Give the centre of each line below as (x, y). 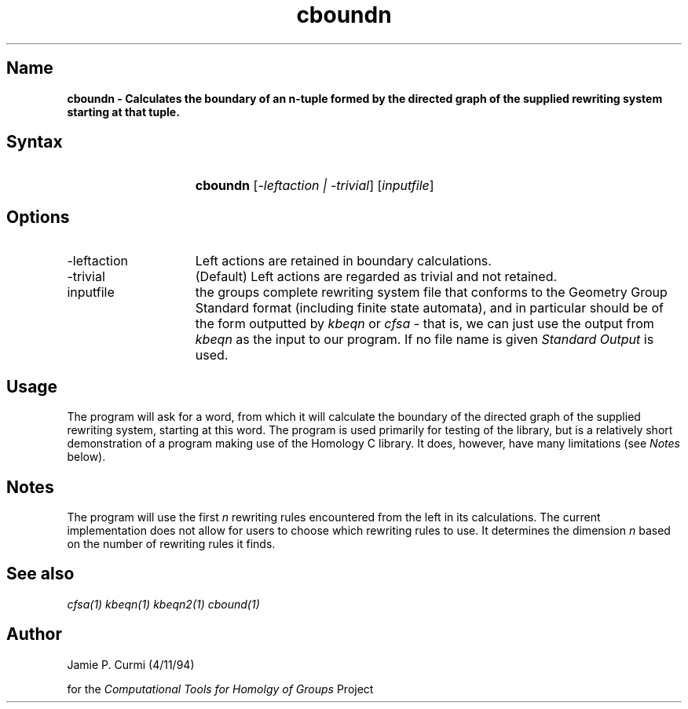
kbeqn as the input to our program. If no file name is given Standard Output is (425, 340)
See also (40, 574)
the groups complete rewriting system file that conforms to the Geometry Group (431, 292)
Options (38, 217)
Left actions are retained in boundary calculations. (343, 261)
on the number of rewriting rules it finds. (171, 543)
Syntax (35, 142)
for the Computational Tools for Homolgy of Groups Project (220, 689)
